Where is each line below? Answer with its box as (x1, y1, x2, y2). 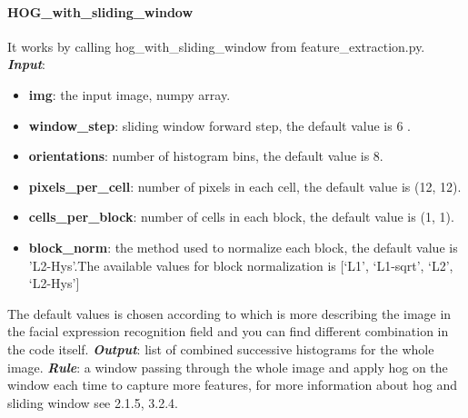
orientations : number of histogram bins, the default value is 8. (28, 146, 383, 165)
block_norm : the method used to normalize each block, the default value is (28, 237, 458, 256)
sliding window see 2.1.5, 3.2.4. (7, 393, 178, 412)
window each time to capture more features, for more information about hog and (7, 375, 457, 394)
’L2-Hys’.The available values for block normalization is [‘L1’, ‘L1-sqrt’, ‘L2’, (28, 255, 453, 274)
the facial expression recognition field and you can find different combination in (7, 322, 449, 341)
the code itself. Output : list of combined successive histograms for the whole (7, 339, 434, 358)
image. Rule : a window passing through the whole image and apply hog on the (7, 357, 448, 376)
